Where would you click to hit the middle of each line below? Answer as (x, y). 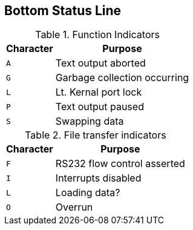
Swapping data (90, 121)
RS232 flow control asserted (120, 164)
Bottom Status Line (63, 11)
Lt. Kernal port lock (99, 92)
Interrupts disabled (98, 178)
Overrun (74, 207)
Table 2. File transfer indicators (96, 135)
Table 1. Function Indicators (97, 35)
